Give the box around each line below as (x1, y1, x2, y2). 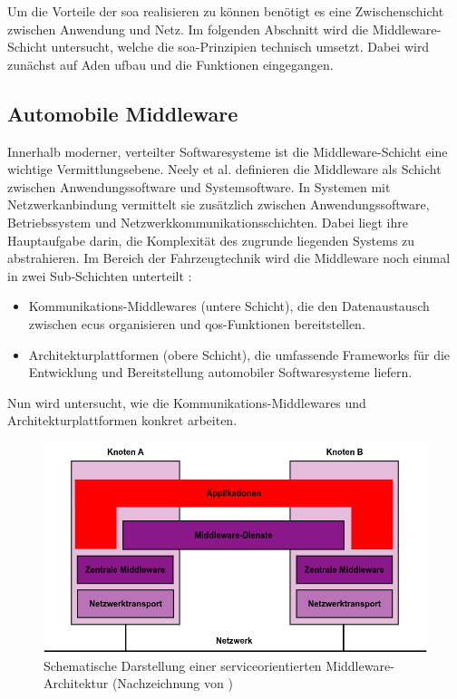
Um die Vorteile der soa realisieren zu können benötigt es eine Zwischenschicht (7, 2, 444, 20)
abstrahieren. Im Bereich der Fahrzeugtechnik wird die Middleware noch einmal (7, 248, 451, 267)
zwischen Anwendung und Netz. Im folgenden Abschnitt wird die (7, 19, 369, 38)
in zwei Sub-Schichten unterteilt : (7, 266, 192, 285)
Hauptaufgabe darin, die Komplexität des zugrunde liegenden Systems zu (7, 230, 415, 249)
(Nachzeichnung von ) (112, 674, 233, 693)
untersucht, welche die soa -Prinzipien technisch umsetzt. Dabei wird (51, 37, 430, 56)
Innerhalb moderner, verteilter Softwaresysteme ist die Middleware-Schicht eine (7, 141, 448, 160)
